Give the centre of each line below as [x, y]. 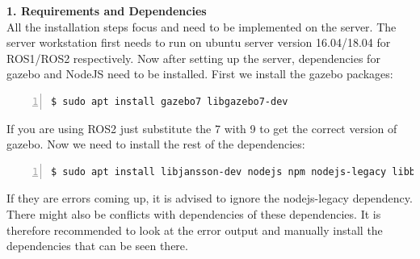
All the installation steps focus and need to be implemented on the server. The [202, 26]
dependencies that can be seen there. [97, 246]
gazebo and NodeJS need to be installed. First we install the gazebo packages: [200, 74]
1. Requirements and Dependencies [107, 10]
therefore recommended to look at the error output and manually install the [195, 230]
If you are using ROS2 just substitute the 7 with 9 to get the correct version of [202, 128]
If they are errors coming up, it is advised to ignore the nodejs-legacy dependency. [210, 198]
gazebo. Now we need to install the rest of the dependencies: [156, 144]
